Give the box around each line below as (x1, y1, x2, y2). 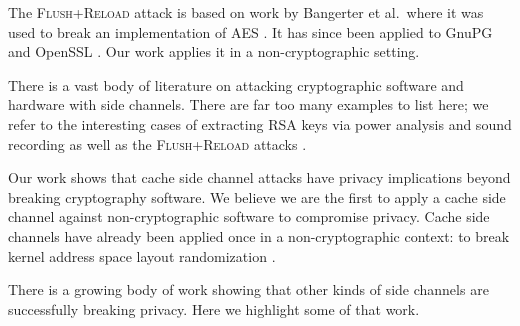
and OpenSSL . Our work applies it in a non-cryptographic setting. (8, 41, 420, 62)
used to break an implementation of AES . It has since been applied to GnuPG (8, 21, 493, 42)
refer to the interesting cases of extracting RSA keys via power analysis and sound (8, 113, 512, 134)
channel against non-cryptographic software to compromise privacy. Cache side (8, 206, 490, 227)
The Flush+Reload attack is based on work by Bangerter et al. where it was (8, 2, 484, 22)
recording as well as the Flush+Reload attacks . (8, 133, 307, 154)
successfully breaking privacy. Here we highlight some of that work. (8, 298, 420, 319)
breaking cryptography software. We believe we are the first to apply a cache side (8, 186, 506, 207)
